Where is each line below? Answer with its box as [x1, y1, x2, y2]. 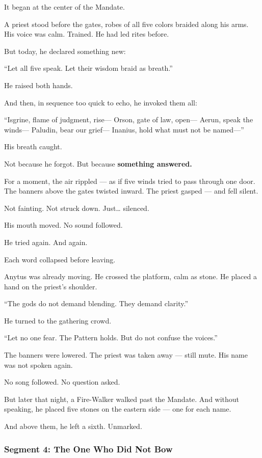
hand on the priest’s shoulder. [4, 281, 97, 291]
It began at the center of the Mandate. [4, 2, 125, 12]
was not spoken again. [4, 359, 73, 370]
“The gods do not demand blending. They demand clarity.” [4, 298, 189, 309]
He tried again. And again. [4, 236, 88, 247]
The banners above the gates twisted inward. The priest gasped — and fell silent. [4, 185, 258, 196]
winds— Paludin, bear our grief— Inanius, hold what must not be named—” [4, 124, 244, 134]
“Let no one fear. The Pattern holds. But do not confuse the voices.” [4, 332, 218, 343]
